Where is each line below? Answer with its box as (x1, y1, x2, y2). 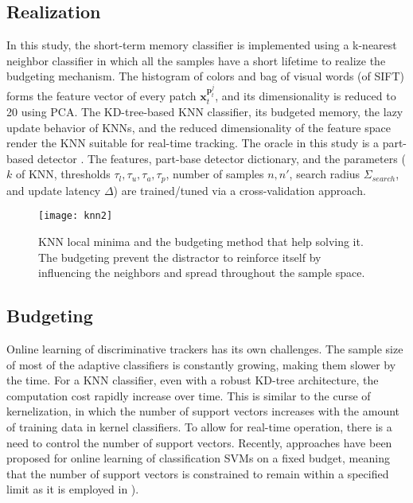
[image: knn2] (38, 210, 113, 222)
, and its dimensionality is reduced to (215, 88, 396, 104)
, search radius (289, 166, 360, 182)
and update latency (6, 181, 101, 198)
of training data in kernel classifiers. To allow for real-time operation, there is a (6, 418, 392, 435)
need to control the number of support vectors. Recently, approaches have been (6, 434, 392, 450)
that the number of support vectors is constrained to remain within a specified (6, 465, 389, 482)
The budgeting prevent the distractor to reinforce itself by (38, 248, 321, 265)
